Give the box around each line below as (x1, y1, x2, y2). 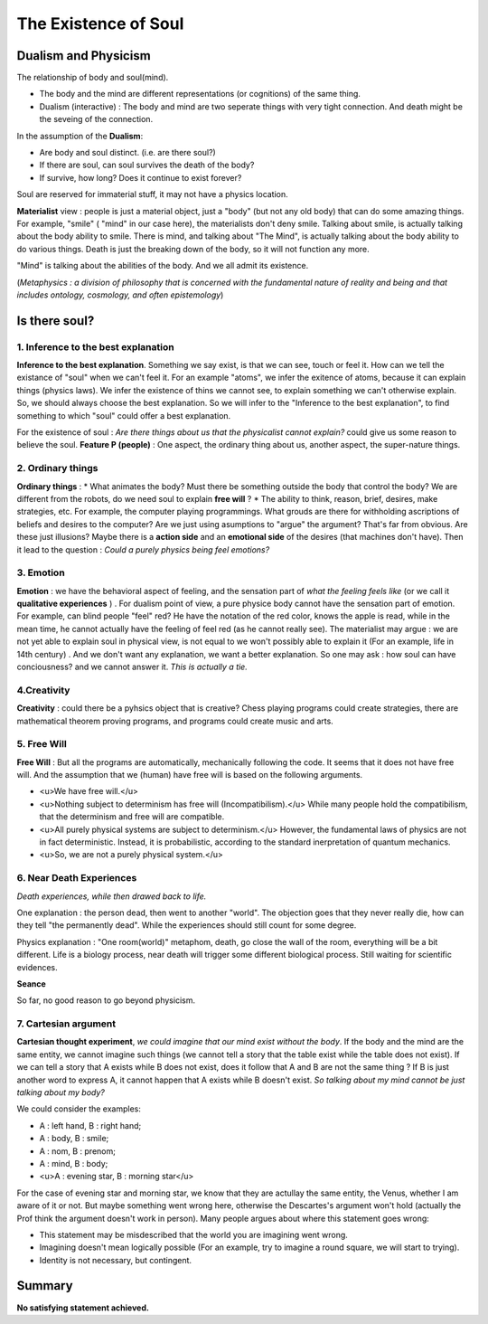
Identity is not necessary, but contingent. (39, 1254, 192, 1265)
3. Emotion (16, 566, 65, 579)
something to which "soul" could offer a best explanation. (16, 410, 231, 421)
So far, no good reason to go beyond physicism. (16, 995, 196, 1006)
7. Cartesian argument (16, 1017, 117, 1030)
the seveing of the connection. (39, 114, 154, 125)
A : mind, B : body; (39, 1158, 108, 1168)
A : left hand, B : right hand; (39, 1120, 142, 1130)
